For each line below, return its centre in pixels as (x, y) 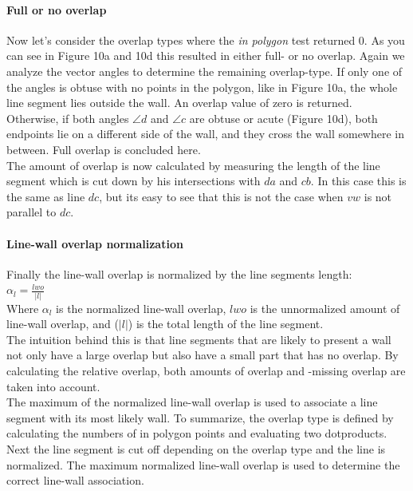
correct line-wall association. (75, 480)
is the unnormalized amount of (325, 308)
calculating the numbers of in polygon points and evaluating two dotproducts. (197, 433)
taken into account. (53, 386)
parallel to (31, 212)
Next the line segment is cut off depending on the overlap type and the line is (196, 448)
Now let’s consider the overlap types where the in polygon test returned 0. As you (206, 40)
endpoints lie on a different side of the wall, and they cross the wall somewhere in (206, 134)
